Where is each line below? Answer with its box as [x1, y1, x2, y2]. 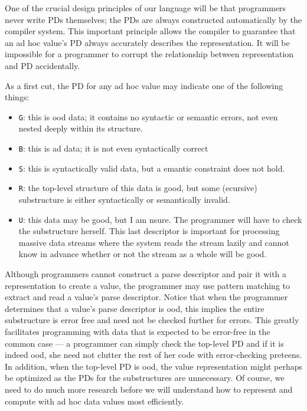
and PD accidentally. [5, 59, 80, 71]
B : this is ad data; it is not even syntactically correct [18, 142, 208, 154]
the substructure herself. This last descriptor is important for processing [18, 225, 280, 237]
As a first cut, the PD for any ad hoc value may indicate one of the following [5, 79, 283, 91]
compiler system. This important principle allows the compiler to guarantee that [5, 25, 296, 37]
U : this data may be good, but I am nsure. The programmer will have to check [18, 213, 302, 225]
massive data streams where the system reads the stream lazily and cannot [18, 236, 289, 248]
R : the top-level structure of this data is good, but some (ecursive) [18, 182, 257, 194]
